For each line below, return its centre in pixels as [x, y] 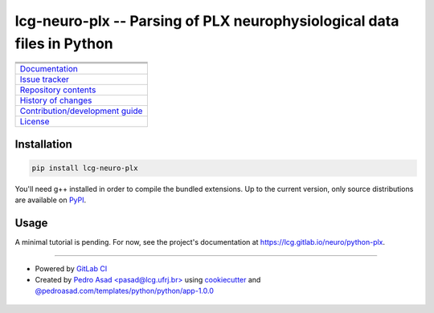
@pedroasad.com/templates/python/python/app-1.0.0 [125, 291]
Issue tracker [45, 79]
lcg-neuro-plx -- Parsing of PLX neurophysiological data [207, 21]
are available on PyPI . [51, 200]
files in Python [64, 43]
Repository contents [58, 90]
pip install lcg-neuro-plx [85, 168]
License [35, 122]
